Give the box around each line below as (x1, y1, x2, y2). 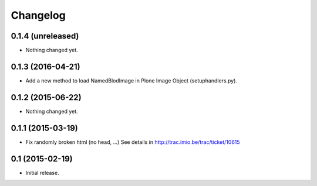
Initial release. (25, 169, 59, 176)
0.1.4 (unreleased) (11, 31, 79, 41)
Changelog (11, 9, 66, 22)
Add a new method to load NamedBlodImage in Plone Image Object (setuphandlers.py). (25, 77, 238, 84)
